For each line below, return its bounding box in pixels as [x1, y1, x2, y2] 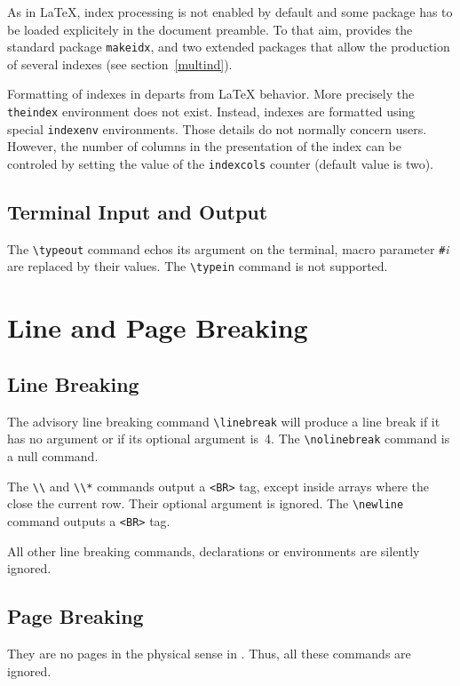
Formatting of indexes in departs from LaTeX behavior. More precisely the [7, 84, 415, 103]
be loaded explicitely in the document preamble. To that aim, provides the [7, 20, 413, 38]
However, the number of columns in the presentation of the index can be [7, 137, 401, 156]
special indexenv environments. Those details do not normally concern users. [7, 119, 427, 138]
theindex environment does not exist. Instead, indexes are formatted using [7, 102, 416, 121]
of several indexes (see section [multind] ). [7, 54, 233, 73]
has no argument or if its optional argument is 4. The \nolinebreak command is [7, 429, 450, 448]
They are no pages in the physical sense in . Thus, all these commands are [7, 643, 411, 662]
